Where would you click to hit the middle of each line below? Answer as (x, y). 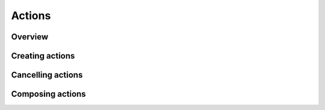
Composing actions (49, 94)
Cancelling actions (47, 75)
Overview (30, 37)
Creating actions (43, 56)
